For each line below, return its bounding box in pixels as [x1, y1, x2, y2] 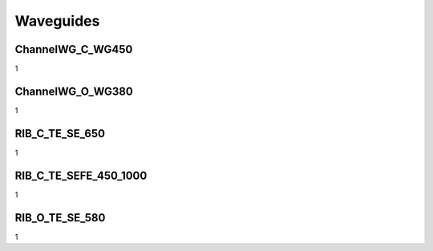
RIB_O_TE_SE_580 [14, 211, 106, 225]
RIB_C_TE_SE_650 [14, 127, 106, 140]
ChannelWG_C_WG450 [14, 43, 133, 56]
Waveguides [14, 12, 100, 30]
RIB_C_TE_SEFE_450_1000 [14, 168, 148, 182]
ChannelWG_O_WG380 [14, 84, 134, 98]
